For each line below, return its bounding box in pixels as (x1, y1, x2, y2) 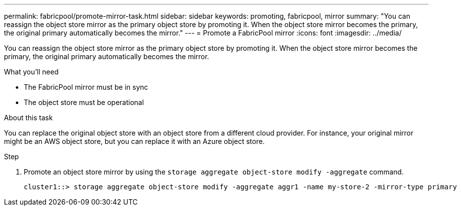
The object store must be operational (24, 98, 144, 106)
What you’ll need (4, 68, 59, 76)
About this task (4, 113, 53, 122)
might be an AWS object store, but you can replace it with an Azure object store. (4, 137, 265, 145)
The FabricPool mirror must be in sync (24, 83, 148, 91)
